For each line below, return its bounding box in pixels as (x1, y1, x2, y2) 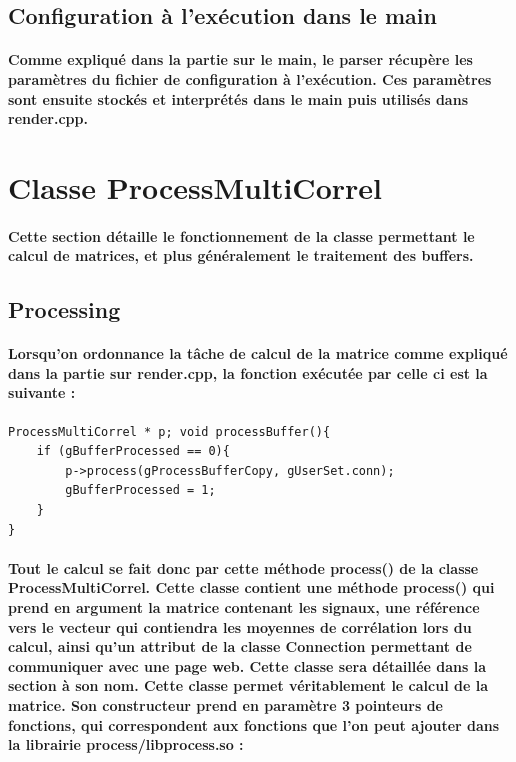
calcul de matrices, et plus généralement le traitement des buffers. (8, 245, 474, 266)
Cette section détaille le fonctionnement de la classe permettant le (8, 225, 475, 246)
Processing (8, 294, 121, 325)
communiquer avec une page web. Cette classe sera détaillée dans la (8, 655, 486, 676)
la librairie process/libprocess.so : (8, 734, 244, 755)
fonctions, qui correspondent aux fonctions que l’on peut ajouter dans (8, 714, 500, 735)
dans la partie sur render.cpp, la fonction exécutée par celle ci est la (8, 362, 488, 383)
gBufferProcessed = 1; (65, 483, 216, 498)
